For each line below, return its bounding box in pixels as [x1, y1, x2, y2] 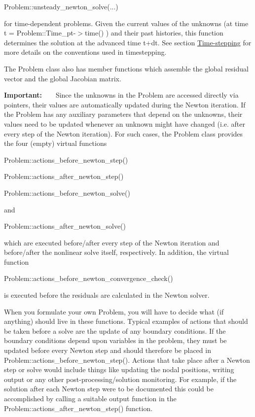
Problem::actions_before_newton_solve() [4, 187, 130, 198]
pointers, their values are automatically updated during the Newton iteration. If [4, 99, 246, 109]
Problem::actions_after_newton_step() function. [4, 403, 153, 413]
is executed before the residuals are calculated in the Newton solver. [4, 290, 210, 300]
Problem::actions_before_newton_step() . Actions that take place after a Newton [4, 354, 250, 365]
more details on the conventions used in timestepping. [4, 47, 167, 57]
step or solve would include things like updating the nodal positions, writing [4, 364, 234, 375]
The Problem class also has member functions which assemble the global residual [4, 63, 249, 73]
